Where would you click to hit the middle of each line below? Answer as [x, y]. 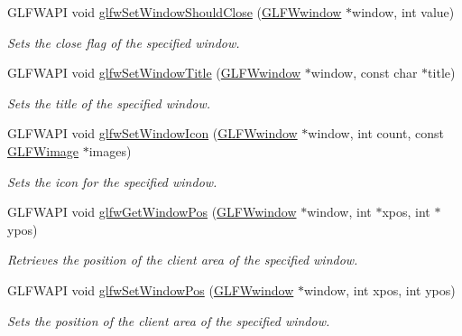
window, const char [364, 73]
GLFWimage [43, 150]
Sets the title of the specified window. [109, 103]
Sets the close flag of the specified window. [124, 42]
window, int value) [403, 12]
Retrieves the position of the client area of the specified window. [183, 260]
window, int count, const [376, 133]
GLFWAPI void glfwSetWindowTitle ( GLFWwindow [154, 73]
